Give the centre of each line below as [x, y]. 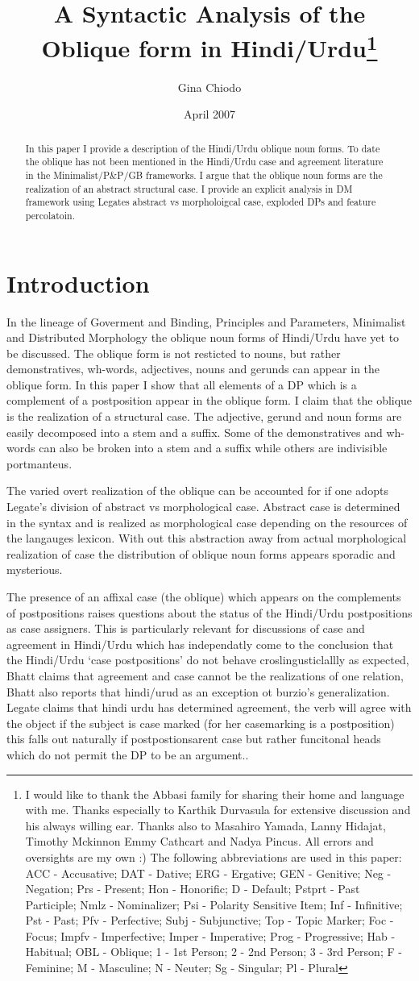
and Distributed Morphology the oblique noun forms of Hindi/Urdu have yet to [203, 337]
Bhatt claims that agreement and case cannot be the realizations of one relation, [205, 675]
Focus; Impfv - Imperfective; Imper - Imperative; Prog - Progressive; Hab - [210, 935]
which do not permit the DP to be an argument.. [128, 754]
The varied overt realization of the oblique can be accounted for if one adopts [197, 491]
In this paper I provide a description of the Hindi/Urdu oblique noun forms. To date [203, 148]
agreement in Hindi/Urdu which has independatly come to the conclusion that [200, 644]
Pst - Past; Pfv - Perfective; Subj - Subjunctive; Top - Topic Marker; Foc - [209, 920]
